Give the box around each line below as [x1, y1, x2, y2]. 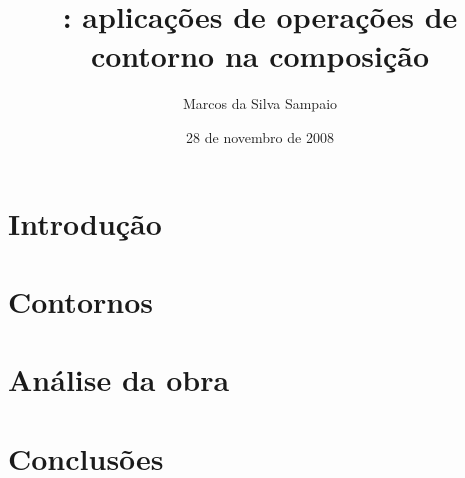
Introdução [8, 202, 162, 243]
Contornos [8, 280, 153, 321]
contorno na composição [90, 35, 430, 76]
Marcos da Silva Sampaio [182, 93, 338, 114]
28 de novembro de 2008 [186, 126, 334, 147]
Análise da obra [8, 359, 230, 400]
